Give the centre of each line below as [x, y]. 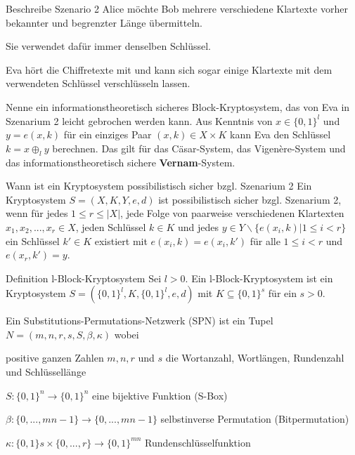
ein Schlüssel [33, 240]
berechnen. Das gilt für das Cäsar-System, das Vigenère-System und [199, 148]
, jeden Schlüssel [111, 226]
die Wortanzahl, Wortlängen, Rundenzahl [255, 358]
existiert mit [121, 240]
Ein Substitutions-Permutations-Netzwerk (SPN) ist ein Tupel [140, 321]
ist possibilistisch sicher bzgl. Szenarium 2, [250, 199]
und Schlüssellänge [46, 372]
